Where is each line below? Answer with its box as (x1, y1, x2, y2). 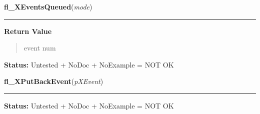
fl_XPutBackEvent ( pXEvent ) (4, 76, 103, 86)
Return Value (4, 25, 52, 36)
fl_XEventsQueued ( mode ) (4, 1, 92, 11)
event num (23, 42, 56, 53)
